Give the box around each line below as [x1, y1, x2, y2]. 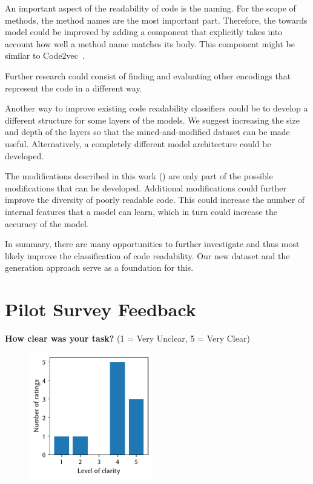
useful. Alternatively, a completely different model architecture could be [5, 137, 271, 150]
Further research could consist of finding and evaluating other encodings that [5, 69, 291, 82]
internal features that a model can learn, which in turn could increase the [5, 205, 277, 217]
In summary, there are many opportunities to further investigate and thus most [5, 237, 300, 250]
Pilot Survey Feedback [5, 297, 196, 322]
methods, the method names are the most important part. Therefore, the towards [5, 13, 308, 26]
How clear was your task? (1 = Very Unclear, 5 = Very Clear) [5, 332, 250, 344]
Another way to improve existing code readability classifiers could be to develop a [5, 102, 308, 114]
